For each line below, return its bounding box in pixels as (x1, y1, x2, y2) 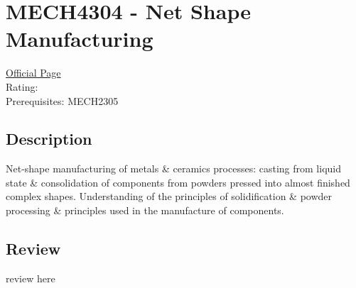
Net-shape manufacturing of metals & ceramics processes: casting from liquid (6, 161, 341, 176)
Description (6, 128, 92, 150)
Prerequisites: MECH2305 (6, 93, 119, 108)
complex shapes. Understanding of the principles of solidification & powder (6, 189, 333, 204)
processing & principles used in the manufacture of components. (6, 203, 284, 218)
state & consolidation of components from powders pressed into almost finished (6, 175, 350, 189)
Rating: (6, 79, 38, 94)
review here (6, 270, 55, 285)
